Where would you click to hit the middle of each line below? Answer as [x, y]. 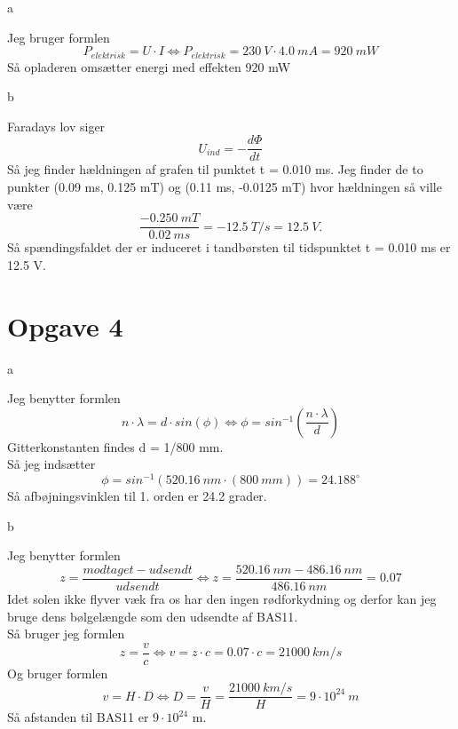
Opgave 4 [65, 325]
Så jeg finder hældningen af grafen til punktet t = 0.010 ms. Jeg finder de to [215, 169]
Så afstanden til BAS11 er [78, 717]
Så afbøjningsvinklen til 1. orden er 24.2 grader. [137, 496]
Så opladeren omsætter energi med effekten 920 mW [149, 66]
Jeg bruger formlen [59, 37]
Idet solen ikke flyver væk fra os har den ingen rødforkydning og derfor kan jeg [222, 598]
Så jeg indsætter [51, 464]
